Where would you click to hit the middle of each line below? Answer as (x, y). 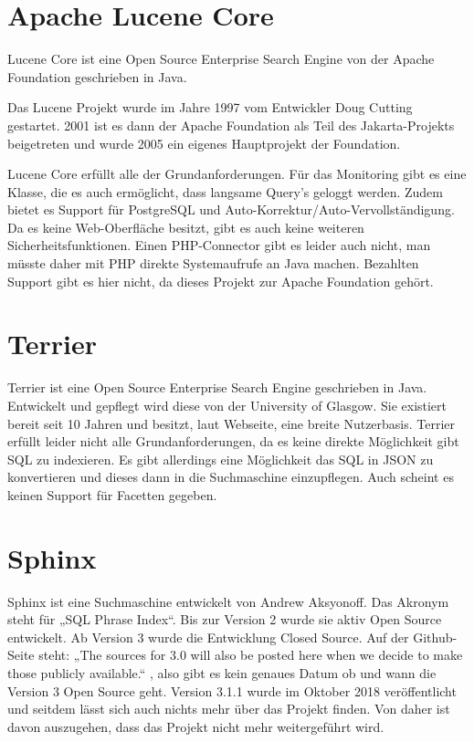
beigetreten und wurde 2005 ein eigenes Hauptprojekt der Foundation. (204, 143)
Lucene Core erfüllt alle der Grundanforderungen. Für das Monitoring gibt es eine (237, 174)
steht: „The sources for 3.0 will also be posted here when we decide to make (251, 655)
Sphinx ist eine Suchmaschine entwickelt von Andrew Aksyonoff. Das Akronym (228, 601)
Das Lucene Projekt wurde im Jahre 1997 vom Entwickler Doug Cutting (210, 107)
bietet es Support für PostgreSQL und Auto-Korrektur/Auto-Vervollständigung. (231, 209)
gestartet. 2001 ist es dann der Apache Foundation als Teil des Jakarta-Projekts (231, 125)
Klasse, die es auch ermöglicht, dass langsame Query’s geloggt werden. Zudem (225, 191)
